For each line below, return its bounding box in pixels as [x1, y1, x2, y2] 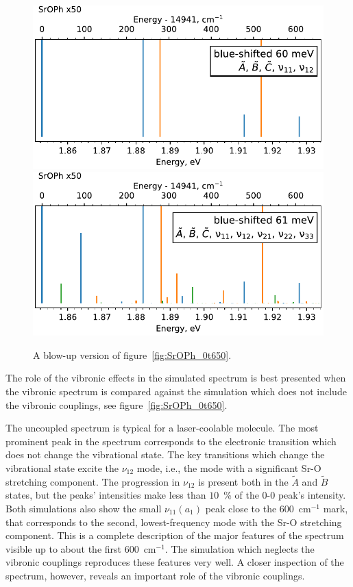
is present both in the [198, 474, 289, 488]
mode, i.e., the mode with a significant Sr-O [136, 460, 321, 475]
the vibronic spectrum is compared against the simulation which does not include [5, 384, 347, 398]
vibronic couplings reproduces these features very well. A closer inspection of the [5, 555, 344, 569]
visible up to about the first [5, 541, 121, 555]
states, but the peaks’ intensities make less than [5, 488, 206, 502]
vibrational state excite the [5, 460, 119, 475]
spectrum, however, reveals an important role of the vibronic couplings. [5, 568, 305, 582]
